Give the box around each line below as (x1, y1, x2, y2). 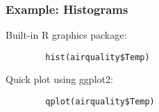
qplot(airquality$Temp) (45, 97, 155, 107)
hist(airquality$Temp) (45, 52, 150, 62)
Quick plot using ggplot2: (6, 72, 113, 86)
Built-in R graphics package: (6, 28, 127, 42)
